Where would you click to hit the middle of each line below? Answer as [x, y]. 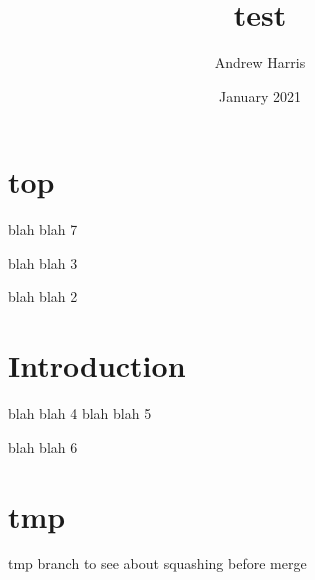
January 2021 [260, 95]
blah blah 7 [43, 229]
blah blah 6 [43, 446]
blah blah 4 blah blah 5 [80, 413]
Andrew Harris [260, 62]
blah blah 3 [43, 262]
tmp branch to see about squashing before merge [157, 563]
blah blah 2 [43, 296]
